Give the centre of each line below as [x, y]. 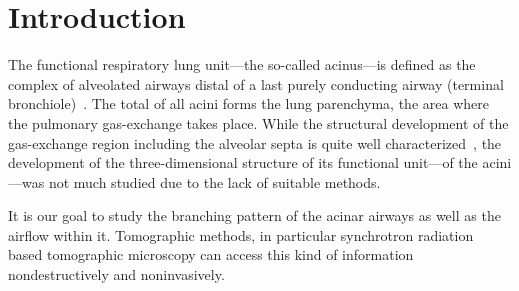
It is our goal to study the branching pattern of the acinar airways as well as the [254, 215]
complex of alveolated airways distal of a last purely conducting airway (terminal [256, 83]
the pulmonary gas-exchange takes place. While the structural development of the [258, 122]
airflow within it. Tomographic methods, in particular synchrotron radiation [241, 234]
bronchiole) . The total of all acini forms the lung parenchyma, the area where [248, 103]
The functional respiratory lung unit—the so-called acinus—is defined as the [242, 64]
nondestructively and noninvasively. [116, 274]
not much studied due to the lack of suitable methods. [214, 181]
